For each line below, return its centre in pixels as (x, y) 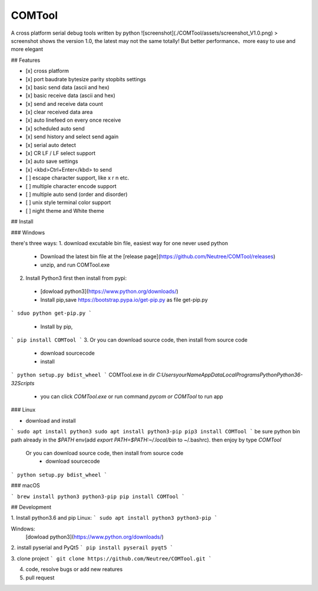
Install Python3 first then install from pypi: (76, 278)
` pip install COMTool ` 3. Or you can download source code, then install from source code (129, 340)
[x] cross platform (47, 71)
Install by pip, (57, 326)
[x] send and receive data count (64, 103)
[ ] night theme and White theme (65, 211)
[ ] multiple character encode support (71, 186)
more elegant (27, 49)
